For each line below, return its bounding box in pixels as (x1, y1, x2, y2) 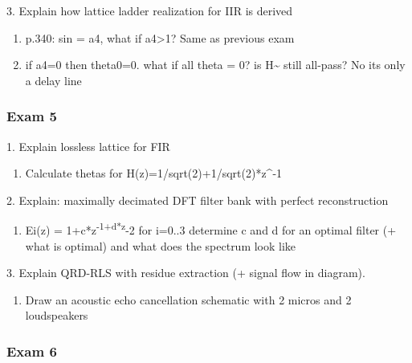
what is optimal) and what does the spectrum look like (25, 237, 296, 254)
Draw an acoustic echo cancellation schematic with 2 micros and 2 (25, 291, 352, 308)
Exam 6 (6, 341, 57, 361)
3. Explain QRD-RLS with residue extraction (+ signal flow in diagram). (6, 264, 365, 281)
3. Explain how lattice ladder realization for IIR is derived (6, 2, 293, 18)
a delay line (25, 71, 82, 88)
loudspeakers (25, 307, 88, 324)
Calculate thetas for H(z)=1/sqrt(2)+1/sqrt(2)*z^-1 (25, 165, 283, 181)
